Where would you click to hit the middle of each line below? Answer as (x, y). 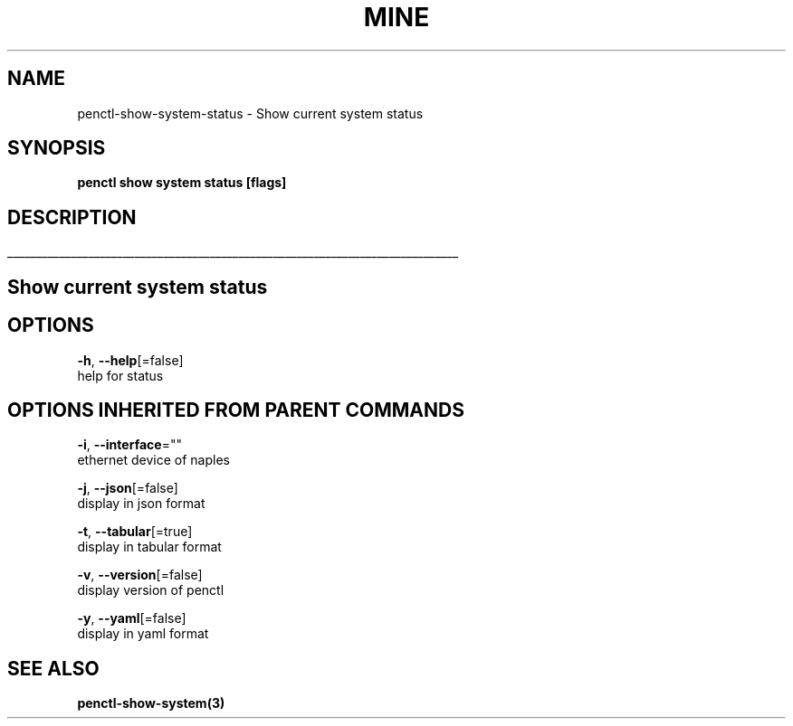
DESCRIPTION (72, 217)
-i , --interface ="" (129, 445)
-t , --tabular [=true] (135, 532)
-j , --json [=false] (128, 488)
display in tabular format (149, 547)
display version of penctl (151, 590)
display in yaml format (143, 634)
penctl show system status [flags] (182, 183)
